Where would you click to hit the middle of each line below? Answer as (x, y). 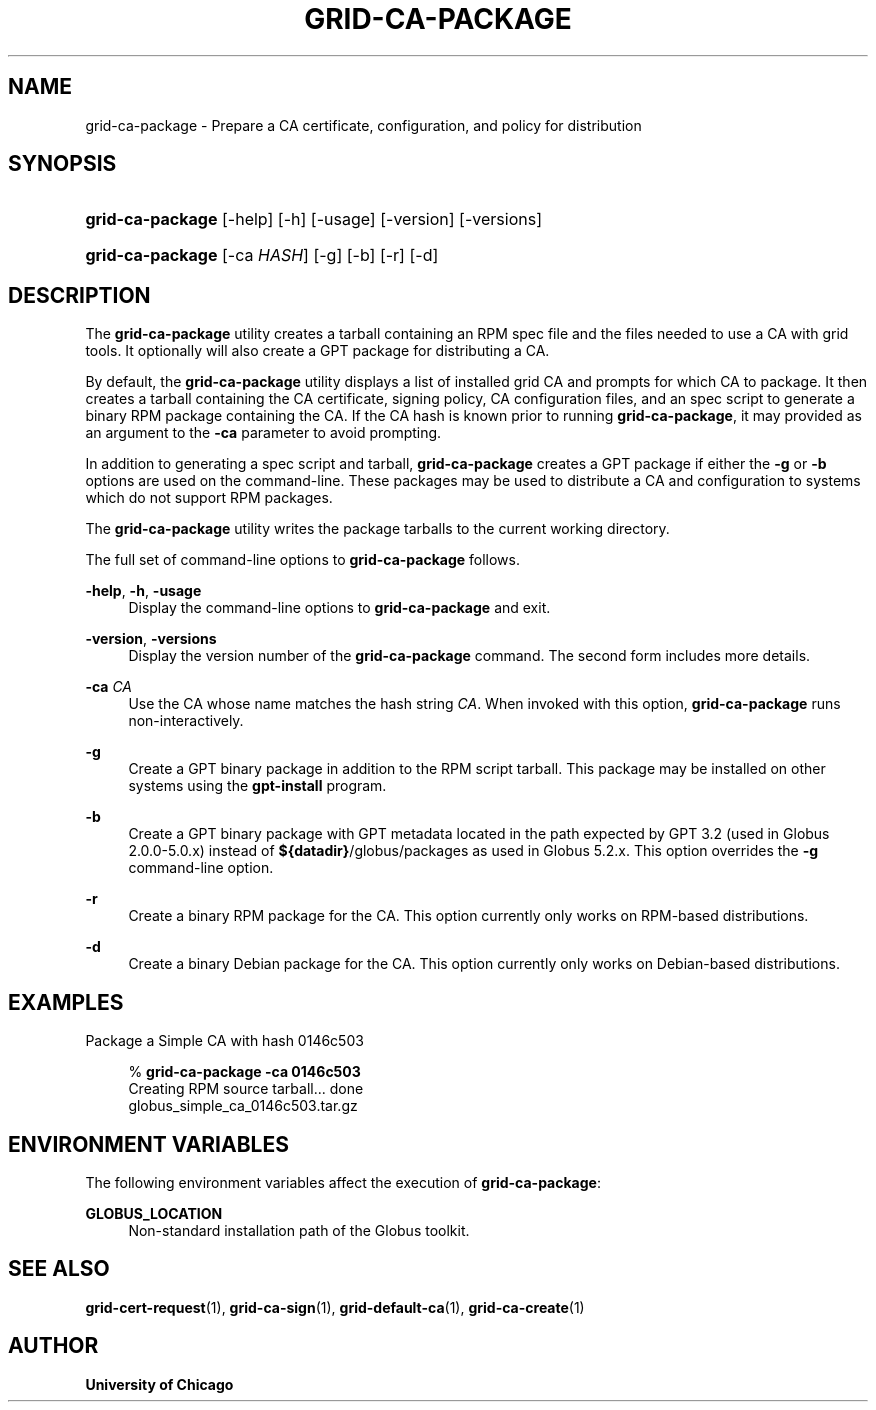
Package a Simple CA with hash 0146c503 (224, 1041)
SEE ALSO (59, 1269)
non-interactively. (186, 721)
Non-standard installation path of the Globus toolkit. (299, 1230)
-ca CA (108, 687)
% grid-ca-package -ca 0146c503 (244, 1072)
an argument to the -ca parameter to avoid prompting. (263, 433)
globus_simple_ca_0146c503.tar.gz (243, 1106)
